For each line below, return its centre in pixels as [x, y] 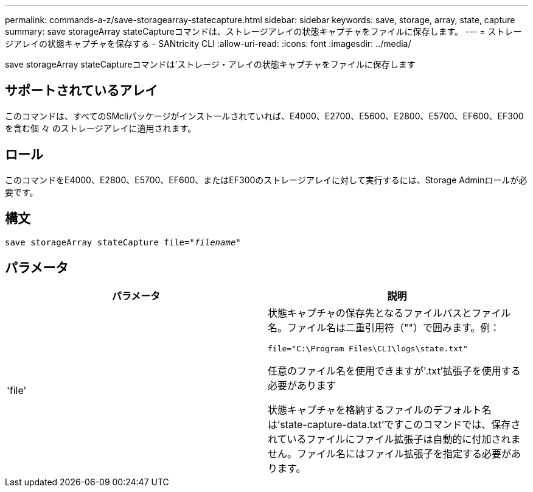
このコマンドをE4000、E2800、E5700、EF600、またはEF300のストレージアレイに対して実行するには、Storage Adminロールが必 [266, 180]
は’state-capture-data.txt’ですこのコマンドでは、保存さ [394, 425]
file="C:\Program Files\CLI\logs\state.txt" [368, 349]
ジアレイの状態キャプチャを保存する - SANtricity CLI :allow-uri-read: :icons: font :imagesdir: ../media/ [208, 44]
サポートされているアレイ [82, 91]
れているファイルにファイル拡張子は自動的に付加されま [394, 439]
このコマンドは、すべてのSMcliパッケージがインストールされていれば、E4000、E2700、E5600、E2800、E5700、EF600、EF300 [264, 116]
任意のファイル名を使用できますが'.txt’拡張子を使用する [394, 371]
